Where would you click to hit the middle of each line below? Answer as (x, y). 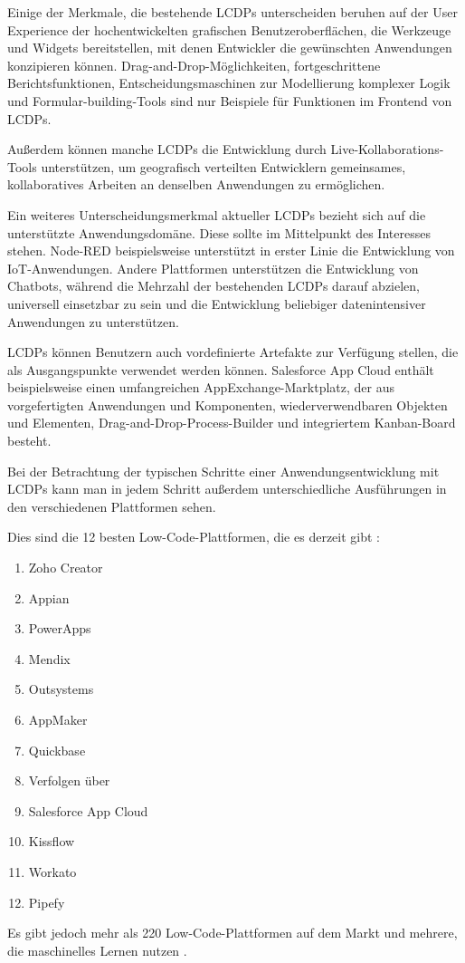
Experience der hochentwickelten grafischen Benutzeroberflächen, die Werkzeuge (229, 29)
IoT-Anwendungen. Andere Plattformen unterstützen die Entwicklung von (213, 268)
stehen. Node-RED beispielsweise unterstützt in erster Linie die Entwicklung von (231, 250)
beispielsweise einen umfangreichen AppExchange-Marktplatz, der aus (201, 387)
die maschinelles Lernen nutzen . (97, 950)
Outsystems (61, 689)
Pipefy (47, 902)
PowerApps (60, 628)
